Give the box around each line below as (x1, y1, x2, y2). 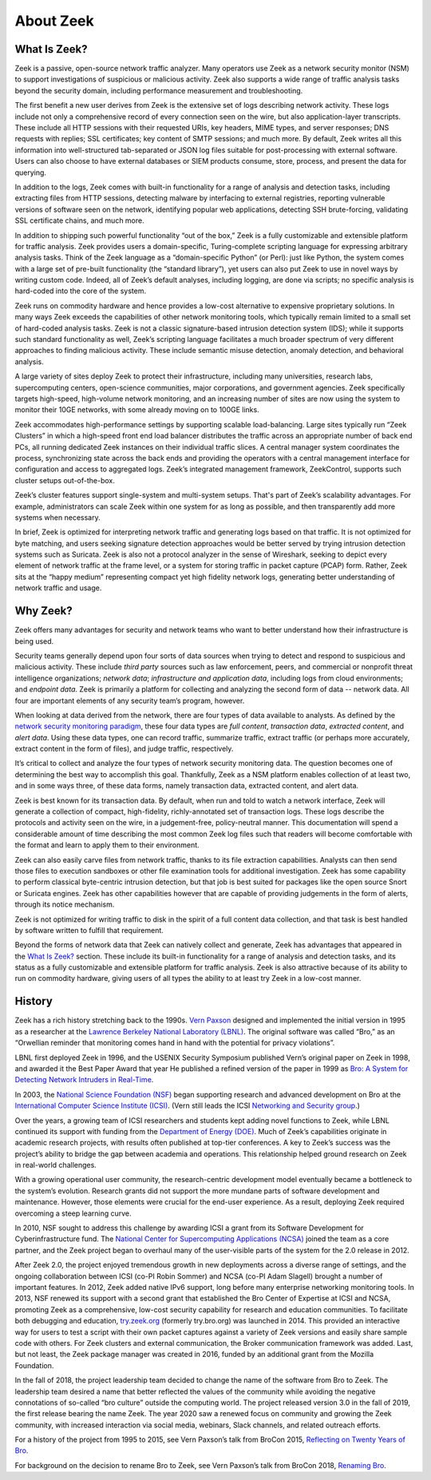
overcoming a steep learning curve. (14, 1208, 132, 1218)
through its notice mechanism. (14, 899, 115, 910)
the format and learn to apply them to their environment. (14, 840, 200, 850)
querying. (14, 168, 47, 177)
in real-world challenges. (14, 1161, 97, 1170)
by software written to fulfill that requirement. (14, 925, 164, 934)
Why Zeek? (14, 604, 73, 618)
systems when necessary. (14, 512, 101, 522)
